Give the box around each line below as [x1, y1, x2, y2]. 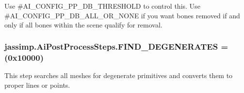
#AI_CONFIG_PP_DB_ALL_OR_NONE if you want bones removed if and [4, 10, 240, 20]
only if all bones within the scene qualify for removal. [4, 20, 163, 30]
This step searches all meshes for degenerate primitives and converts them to [4, 70, 233, 80]
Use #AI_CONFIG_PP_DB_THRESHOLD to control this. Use [4, 1, 200, 11]
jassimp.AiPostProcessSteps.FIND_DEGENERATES [4, 40, 218, 52]
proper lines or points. [4, 80, 70, 90]
